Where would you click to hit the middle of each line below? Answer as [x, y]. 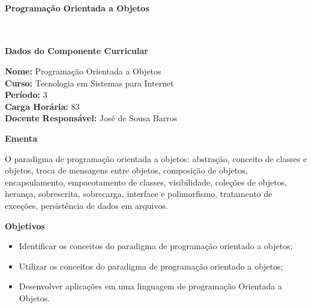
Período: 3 [26, 95]
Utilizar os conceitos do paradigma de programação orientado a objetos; [151, 266]
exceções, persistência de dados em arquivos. [86, 205]
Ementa [21, 138]
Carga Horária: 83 [42, 106]
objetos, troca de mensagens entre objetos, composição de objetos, [126, 170]
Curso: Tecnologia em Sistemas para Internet [89, 83]
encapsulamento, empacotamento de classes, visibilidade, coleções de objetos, [146, 182]
